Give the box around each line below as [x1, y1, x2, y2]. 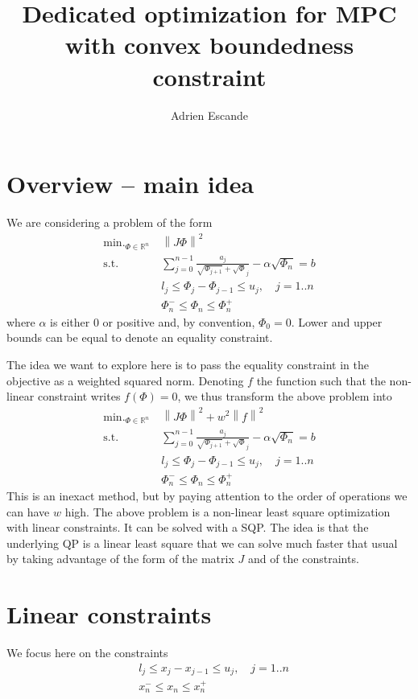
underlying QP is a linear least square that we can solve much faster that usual [6, 534, 398, 551]
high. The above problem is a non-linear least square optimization [64, 503, 391, 520]
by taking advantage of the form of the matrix [6, 550, 234, 567]
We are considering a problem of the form [6, 214, 213, 231]
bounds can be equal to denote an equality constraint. [6, 329, 273, 346]
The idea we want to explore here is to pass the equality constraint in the [6, 356, 369, 372]
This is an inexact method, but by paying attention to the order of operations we [6, 487, 408, 504]
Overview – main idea [6, 167, 255, 200]
